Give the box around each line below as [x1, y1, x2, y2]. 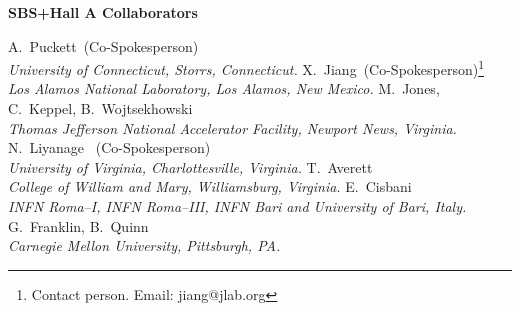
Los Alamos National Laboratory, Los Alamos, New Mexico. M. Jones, [8, 78, 440, 99]
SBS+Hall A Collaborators [8, 2, 198, 22]
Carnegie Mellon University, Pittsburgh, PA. [8, 235, 281, 256]
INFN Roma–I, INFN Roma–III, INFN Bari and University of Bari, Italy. [8, 196, 467, 216]
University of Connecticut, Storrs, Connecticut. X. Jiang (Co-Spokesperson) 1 [8, 56, 485, 79]
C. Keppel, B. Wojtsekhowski [8, 98, 193, 119]
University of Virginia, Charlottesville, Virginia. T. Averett [8, 156, 373, 177]
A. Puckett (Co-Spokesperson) [8, 35, 199, 56]
